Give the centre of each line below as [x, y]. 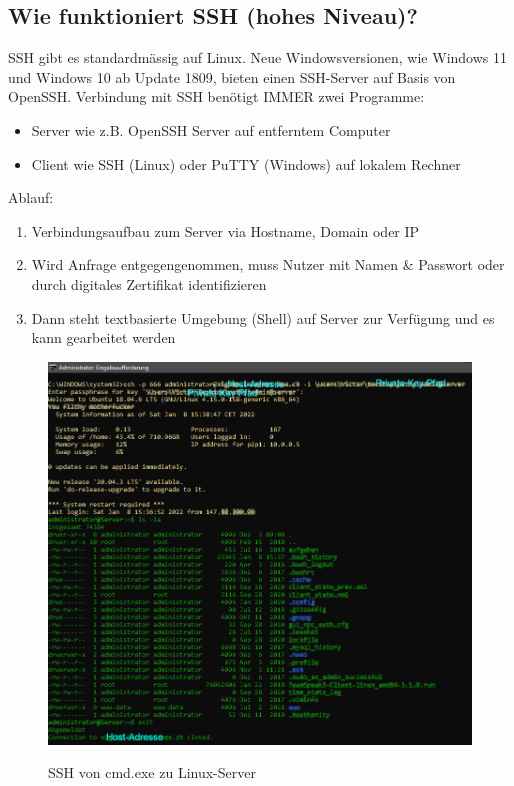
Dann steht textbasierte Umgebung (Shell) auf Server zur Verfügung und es [263, 317]
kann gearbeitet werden [103, 337]
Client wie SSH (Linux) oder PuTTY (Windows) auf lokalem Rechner [246, 163]
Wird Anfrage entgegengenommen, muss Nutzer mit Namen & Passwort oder [268, 264]
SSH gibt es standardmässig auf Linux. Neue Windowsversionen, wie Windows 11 [257, 57]
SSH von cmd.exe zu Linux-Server [152, 772]
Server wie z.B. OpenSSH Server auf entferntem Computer [211, 129]
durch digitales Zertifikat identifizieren [149, 283]
